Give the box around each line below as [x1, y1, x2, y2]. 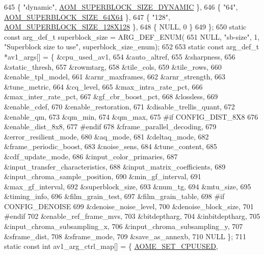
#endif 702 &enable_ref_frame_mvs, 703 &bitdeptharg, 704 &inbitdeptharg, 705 [4, 211, 260, 221]
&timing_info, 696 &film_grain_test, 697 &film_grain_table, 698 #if [4, 191, 225, 202]
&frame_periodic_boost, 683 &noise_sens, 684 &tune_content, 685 [4, 141, 217, 152]
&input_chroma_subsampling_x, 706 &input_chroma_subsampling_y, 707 [4, 221, 243, 232]
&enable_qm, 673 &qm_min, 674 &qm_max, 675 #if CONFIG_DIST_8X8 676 [4, 111, 258, 122]
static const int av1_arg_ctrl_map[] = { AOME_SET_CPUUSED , [4, 241, 218, 251]
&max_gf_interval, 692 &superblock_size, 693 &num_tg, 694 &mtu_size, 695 [4, 181, 251, 191]
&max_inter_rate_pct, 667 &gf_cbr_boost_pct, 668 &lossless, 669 [4, 91, 218, 102]
